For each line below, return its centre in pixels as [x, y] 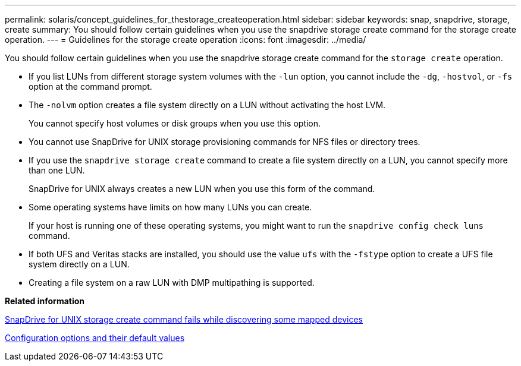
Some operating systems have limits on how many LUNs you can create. [170, 207]
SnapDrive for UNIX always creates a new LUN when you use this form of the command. [202, 189]
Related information [45, 301]
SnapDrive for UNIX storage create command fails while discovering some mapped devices [184, 319]
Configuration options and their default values [95, 338]
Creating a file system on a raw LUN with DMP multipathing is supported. [172, 283]
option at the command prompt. [90, 86]
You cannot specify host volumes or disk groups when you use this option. [175, 123]
